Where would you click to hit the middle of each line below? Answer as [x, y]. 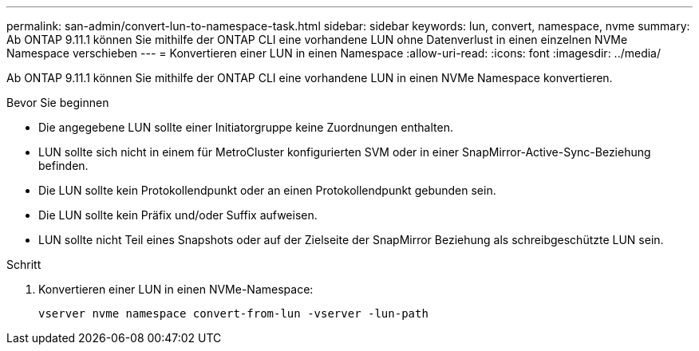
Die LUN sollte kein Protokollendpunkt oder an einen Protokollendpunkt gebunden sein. [267, 190]
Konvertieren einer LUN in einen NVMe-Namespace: [176, 289]
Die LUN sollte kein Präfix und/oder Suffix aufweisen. [178, 215]
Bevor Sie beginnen [58, 103]
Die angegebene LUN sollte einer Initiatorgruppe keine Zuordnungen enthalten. [246, 127]
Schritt [24, 264]
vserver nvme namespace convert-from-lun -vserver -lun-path [233, 314]
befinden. [63, 166]
